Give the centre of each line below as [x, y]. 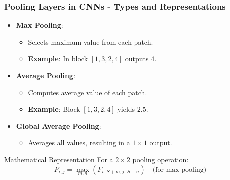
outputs [137, 59]
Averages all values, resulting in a [79, 143]
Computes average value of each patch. [87, 92]
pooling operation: [161, 159]
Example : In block [58, 59]
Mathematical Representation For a [59, 159]
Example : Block [54, 109]
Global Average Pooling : [58, 126]
